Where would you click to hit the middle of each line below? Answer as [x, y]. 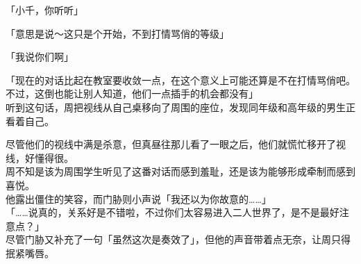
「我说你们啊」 [40, 57]
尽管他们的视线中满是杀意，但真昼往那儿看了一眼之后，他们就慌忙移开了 [171, 144]
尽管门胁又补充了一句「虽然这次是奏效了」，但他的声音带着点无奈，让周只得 [178, 239]
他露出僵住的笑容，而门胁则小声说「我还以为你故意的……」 [138, 198]
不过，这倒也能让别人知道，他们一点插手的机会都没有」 [132, 93]
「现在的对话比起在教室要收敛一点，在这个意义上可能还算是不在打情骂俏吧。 [180, 80]
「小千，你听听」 [44, 10]
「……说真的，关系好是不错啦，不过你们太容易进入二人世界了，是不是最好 [173, 212]
